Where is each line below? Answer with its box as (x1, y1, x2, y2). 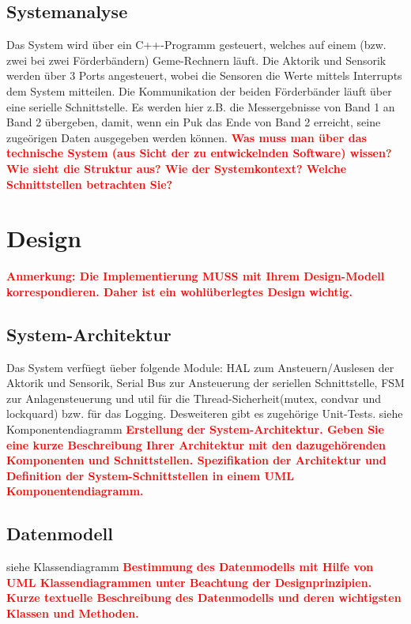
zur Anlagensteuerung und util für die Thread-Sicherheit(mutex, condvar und (6, 389, 382, 406)
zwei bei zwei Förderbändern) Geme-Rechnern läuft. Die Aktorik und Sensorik (6, 51, 386, 68)
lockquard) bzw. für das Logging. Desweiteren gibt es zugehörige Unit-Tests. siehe (6, 405, 403, 422)
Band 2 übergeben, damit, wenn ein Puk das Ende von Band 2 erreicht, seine (6, 114, 381, 130)
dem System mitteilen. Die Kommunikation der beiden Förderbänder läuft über (6, 82, 392, 99)
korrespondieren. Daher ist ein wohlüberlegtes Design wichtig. (6, 283, 353, 299)
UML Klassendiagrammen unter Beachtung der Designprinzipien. (6, 573, 372, 590)
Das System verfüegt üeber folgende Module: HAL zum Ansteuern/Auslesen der (6, 359, 394, 375)
